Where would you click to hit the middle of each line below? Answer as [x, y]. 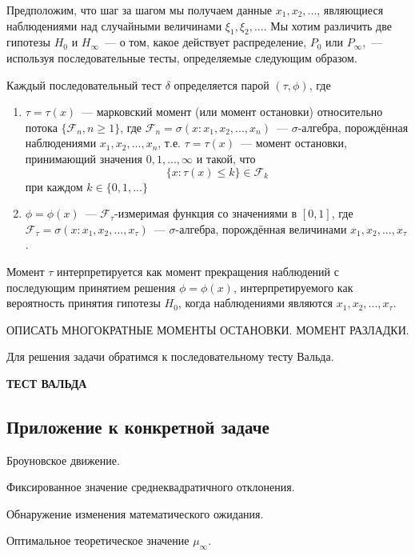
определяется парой [221, 84]
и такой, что [226, 158]
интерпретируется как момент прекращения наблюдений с [198, 271]
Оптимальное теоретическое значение [98, 540]
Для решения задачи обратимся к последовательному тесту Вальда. [170, 356]
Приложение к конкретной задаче [138, 426]
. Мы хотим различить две [327, 25]
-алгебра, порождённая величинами [261, 228]
